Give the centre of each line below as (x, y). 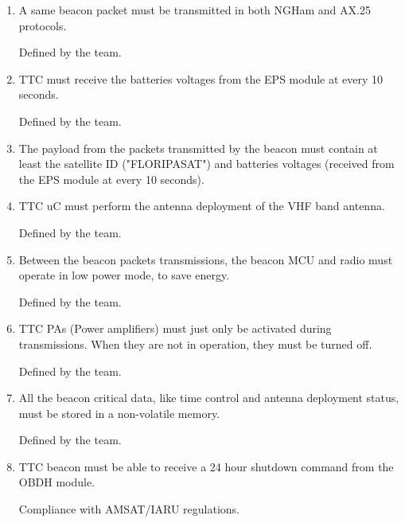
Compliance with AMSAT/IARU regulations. (129, 509)
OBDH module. (57, 482)
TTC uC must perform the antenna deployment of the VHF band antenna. (202, 206)
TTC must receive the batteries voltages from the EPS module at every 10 (201, 78)
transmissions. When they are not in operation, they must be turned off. (195, 343)
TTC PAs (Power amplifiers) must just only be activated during (175, 328)
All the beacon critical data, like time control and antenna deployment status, (209, 398)
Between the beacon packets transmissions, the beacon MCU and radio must (206, 259)
